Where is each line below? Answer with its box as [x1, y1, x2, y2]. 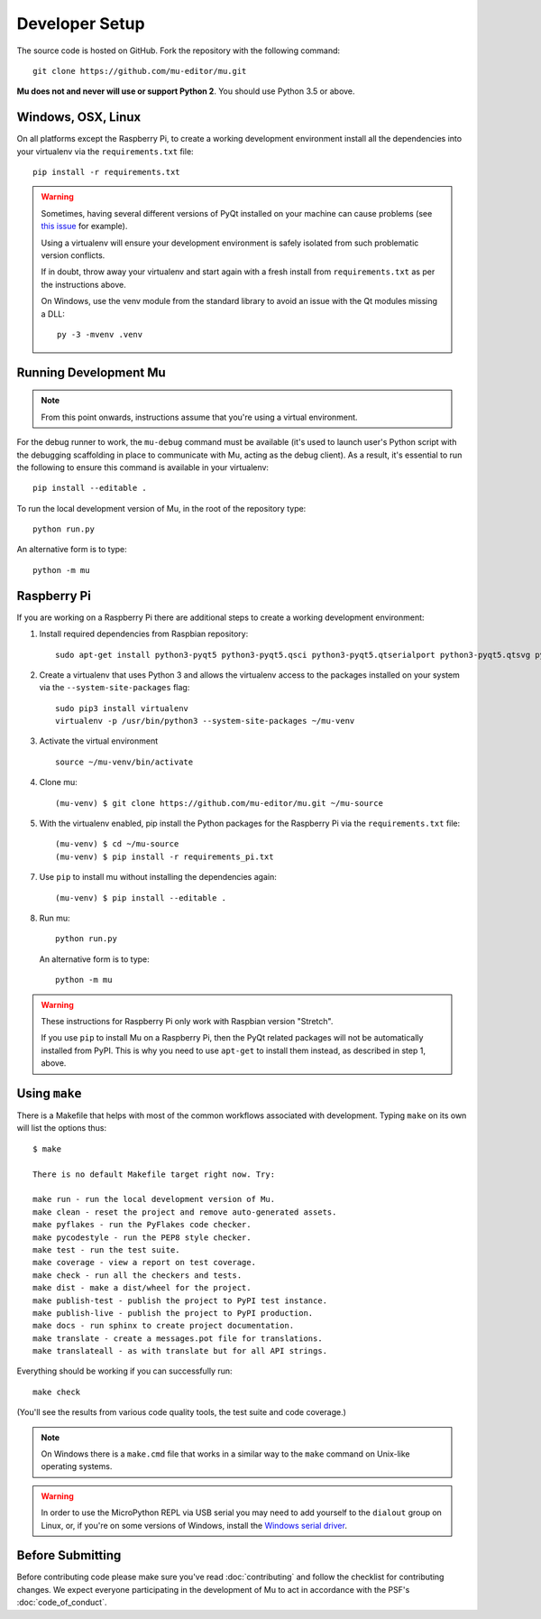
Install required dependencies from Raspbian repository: [39, 628, 249, 640]
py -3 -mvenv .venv [57, 329, 143, 339]
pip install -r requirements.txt [32, 167, 180, 178]
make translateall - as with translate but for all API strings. [32, 1346, 328, 1356]
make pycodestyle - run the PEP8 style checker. [32, 1232, 252, 1243]
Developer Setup [16, 14, 145, 33]
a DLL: [41, 308, 65, 319]
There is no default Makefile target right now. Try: [32, 1169, 275, 1180]
